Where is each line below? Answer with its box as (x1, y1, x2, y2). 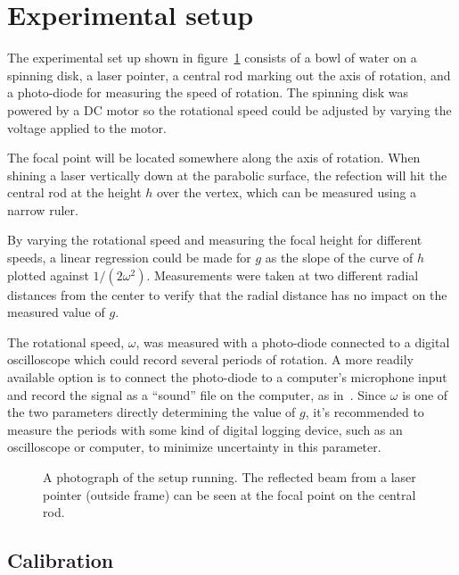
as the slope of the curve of (265, 248, 414, 267)
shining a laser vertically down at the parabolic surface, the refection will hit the (7, 165, 447, 184)
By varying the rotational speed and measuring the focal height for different (7, 230, 422, 249)
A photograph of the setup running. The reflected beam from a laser (43, 468, 416, 486)
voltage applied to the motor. (7, 118, 167, 137)
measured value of (7, 303, 105, 321)
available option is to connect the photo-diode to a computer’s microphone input (7, 368, 447, 387)
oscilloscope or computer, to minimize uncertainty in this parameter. (7, 437, 381, 456)
